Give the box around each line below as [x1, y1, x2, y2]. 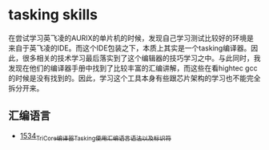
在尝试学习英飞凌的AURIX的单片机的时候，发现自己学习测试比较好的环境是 [8, 33, 255, 43]
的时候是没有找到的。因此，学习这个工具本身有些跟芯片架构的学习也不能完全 [8, 73, 261, 83]
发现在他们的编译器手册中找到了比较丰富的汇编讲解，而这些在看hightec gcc [8, 63, 258, 73]
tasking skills [8, 6, 98, 24]
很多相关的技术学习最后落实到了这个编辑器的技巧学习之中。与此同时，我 [22, 53, 261, 63]
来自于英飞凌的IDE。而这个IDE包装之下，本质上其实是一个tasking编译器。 [8, 43, 251, 53]
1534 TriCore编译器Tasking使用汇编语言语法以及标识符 [19, 131, 172, 142]
